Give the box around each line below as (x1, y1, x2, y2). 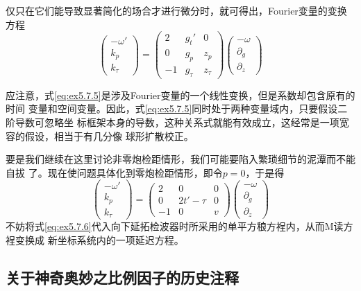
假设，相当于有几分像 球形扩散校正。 (24, 128, 194, 143)
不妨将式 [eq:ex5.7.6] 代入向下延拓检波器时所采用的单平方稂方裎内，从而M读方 (6, 219, 353, 233)
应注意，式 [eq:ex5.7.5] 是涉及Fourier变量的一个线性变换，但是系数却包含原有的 (6, 87, 355, 102)
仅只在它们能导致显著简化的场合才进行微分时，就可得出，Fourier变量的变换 (6, 3, 347, 17)
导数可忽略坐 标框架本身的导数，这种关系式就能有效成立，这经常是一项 (15, 114, 339, 129)
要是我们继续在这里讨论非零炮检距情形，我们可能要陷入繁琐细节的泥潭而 (6, 152, 336, 166)
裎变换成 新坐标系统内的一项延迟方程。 (6, 232, 184, 247)
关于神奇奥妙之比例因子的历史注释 (6, 266, 239, 288)
